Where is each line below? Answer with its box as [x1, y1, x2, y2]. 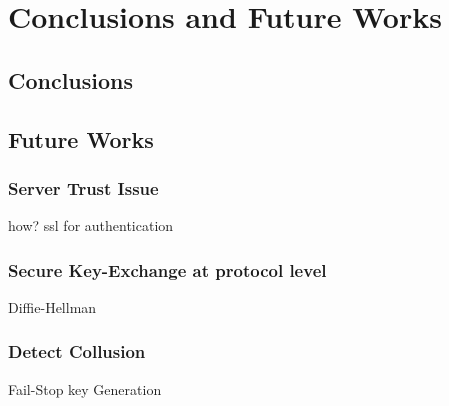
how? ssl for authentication [8, 215, 174, 236]
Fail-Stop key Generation [8, 378, 162, 399]
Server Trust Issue [8, 175, 159, 200]
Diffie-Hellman [8, 296, 97, 317]
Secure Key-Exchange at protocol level [8, 257, 327, 282]
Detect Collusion [8, 339, 146, 364]
